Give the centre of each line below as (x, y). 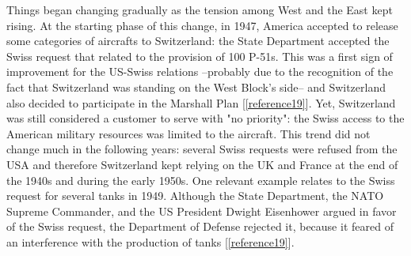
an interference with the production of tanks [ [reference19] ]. (150, 241)
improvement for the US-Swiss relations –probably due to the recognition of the (200, 72)
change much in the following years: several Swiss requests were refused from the (202, 149)
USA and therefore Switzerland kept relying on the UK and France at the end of (202, 164)
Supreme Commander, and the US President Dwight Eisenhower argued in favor (202, 211)
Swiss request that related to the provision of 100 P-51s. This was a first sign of (200, 56)
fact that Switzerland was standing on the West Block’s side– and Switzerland (196, 87)
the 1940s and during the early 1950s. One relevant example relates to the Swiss (201, 180)
